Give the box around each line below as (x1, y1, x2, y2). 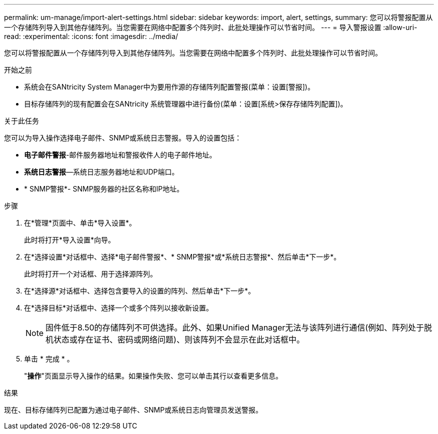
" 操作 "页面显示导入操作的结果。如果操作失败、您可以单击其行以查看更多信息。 (24, 371, 283, 380)
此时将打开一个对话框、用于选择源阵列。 (24, 269, 157, 278)
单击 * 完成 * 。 (24, 354, 74, 363)
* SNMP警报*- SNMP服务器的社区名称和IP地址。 (24, 184, 184, 193)
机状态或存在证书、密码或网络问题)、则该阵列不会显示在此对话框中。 (45, 334, 304, 344)
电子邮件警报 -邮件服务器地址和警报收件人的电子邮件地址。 (24, 150, 216, 159)
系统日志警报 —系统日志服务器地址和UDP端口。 (24, 167, 179, 176)
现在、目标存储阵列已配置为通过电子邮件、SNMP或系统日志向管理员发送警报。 (4, 405, 263, 414)
